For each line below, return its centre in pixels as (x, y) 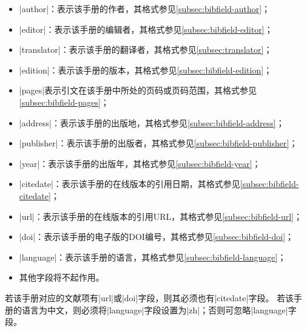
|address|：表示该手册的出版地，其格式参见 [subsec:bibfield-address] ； (152, 122)
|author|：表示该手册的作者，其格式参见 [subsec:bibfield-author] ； (145, 9)
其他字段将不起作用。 (62, 277)
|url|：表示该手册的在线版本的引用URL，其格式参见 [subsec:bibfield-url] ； (160, 216)
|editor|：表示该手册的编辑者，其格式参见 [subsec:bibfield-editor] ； (146, 29)
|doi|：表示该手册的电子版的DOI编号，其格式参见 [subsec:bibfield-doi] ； (157, 237)
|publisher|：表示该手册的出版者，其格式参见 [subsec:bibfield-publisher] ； (158, 143)
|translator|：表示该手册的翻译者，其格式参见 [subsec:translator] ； (146, 49)
